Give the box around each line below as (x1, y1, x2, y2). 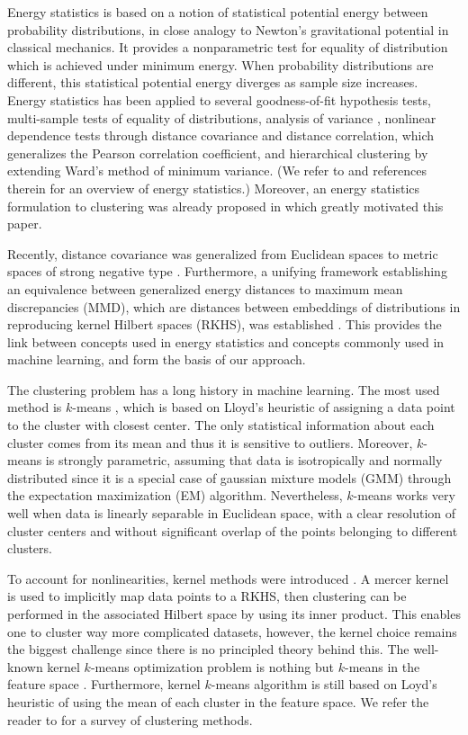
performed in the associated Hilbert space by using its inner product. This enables (7, 605, 461, 623)
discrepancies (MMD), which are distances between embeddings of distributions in (7, 297, 461, 316)
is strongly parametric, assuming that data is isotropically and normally (45, 451, 443, 470)
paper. (7, 214, 42, 233)
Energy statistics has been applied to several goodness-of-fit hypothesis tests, (7, 90, 431, 109)
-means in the (344, 657, 420, 676)
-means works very (353, 486, 455, 505)
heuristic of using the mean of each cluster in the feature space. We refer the (7, 692, 429, 711)
